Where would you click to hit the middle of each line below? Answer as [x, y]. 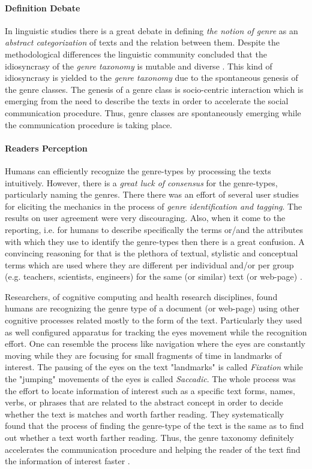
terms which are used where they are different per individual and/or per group [149, 264]
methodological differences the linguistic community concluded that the [136, 54]
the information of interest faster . [67, 461]
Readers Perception [46, 148]
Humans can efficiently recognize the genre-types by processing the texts [138, 170]
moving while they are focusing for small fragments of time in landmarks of [143, 355]
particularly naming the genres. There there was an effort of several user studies [152, 194]
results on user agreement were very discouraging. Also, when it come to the [145, 218]
